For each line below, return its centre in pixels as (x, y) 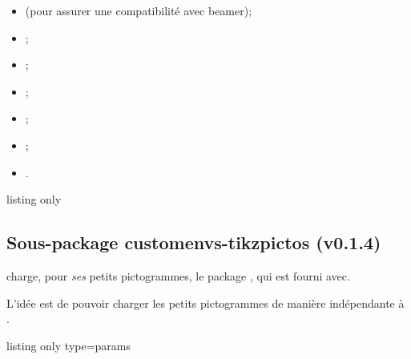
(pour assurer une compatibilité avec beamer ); (139, 10)
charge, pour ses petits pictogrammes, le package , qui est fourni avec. (178, 275)
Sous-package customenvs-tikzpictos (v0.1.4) (194, 242)
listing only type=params (69, 345)
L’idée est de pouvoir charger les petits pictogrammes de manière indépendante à (205, 303)
